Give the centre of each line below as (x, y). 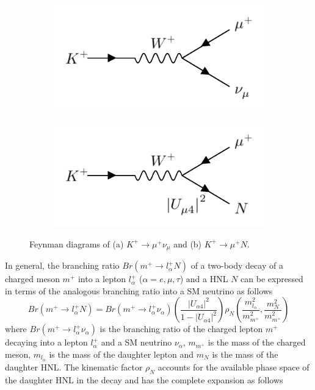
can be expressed (272, 279)
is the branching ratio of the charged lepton (181, 329)
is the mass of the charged (257, 342)
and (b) (188, 243)
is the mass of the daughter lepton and (121, 354)
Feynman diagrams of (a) (77, 243)
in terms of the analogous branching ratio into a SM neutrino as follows (139, 290)
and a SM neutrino (136, 342)
